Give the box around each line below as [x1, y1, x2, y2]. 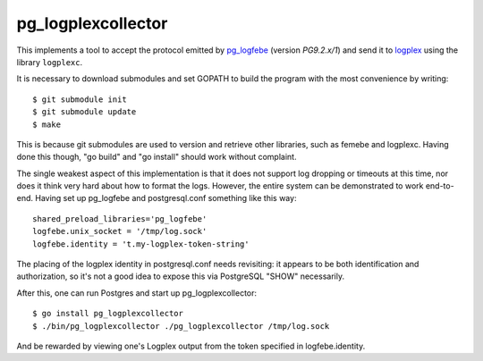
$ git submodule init [32, 94, 127, 105]
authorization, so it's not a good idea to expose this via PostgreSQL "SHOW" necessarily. [16, 271, 344, 281]
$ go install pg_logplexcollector [32, 308, 183, 319]
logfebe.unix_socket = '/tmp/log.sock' [32, 226, 208, 237]
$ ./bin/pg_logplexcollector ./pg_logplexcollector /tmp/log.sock [32, 321, 330, 331]
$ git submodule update [32, 107, 137, 117]
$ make [32, 119, 62, 130]
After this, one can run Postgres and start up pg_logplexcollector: [16, 287, 258, 298]
